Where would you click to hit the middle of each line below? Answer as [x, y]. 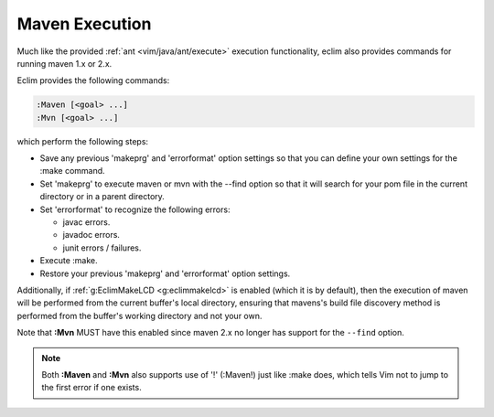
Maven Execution [84, 24]
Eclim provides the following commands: [93, 80]
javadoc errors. [91, 235]
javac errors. [86, 222]
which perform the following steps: [83, 141]
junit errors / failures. [102, 248]
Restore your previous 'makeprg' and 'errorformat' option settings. [165, 273]
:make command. [72, 171]
